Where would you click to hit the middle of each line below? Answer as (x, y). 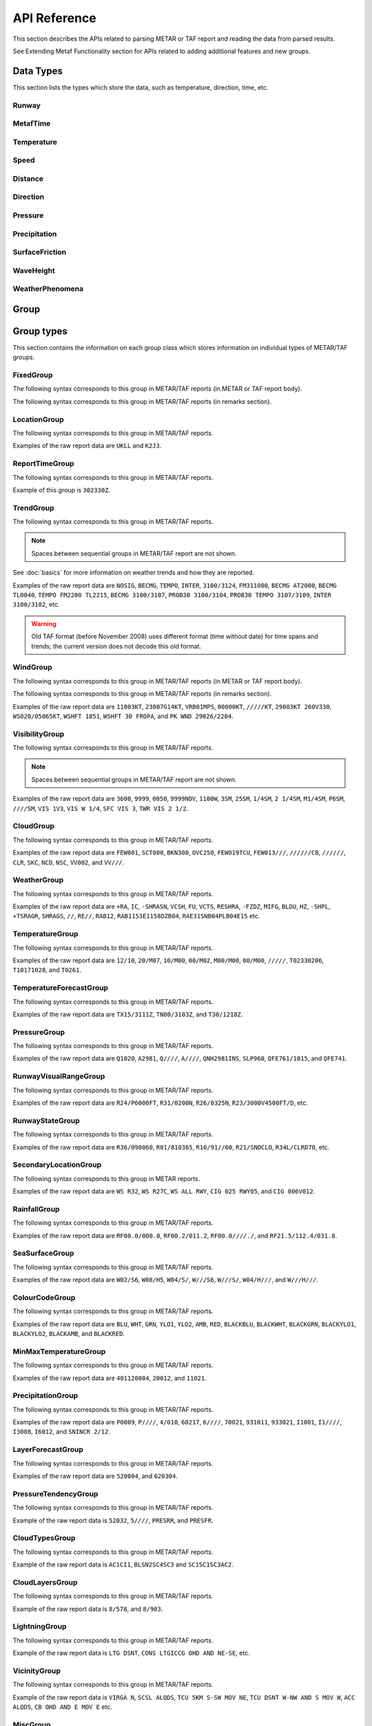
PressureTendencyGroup (55, 1493)
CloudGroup (34, 826)
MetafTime (32, 124)
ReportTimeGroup (44, 464)
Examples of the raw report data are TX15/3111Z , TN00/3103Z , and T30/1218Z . (128, 1014)
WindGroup (32, 668)
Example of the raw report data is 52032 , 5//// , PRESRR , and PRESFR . (113, 1520)
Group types (40, 331)
